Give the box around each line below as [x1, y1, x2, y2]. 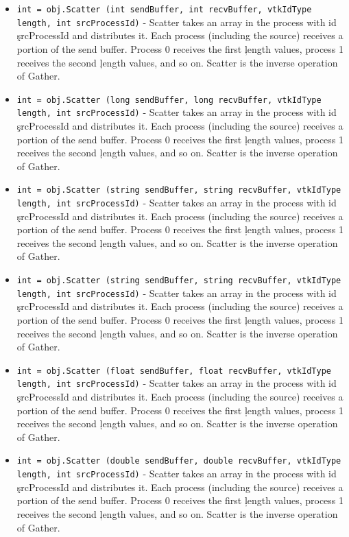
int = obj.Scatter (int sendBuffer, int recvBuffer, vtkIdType [16, 5, 312, 14]
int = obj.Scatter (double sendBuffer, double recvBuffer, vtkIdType [16, 456, 341, 466]
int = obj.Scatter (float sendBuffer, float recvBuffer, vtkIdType [16, 366, 331, 376]
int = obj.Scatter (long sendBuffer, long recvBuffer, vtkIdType [16, 95, 322, 105]
